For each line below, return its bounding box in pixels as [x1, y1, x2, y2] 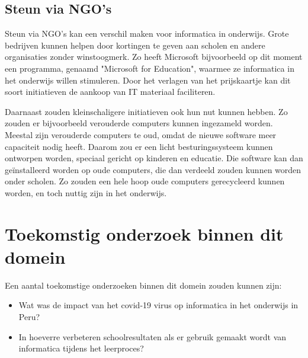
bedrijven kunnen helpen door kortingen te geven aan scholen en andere [5, 39, 265, 51]
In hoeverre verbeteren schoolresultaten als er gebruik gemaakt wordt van [18, 330, 287, 343]
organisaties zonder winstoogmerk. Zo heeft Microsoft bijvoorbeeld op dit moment [5, 50, 303, 63]
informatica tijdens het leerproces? [18, 342, 144, 354]
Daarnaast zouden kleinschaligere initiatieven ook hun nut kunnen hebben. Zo [5, 105, 288, 117]
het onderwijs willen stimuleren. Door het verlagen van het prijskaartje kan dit [5, 73, 291, 86]
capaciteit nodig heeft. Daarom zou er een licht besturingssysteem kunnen [5, 140, 273, 152]
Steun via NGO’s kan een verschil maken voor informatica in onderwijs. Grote [5, 27, 289, 40]
